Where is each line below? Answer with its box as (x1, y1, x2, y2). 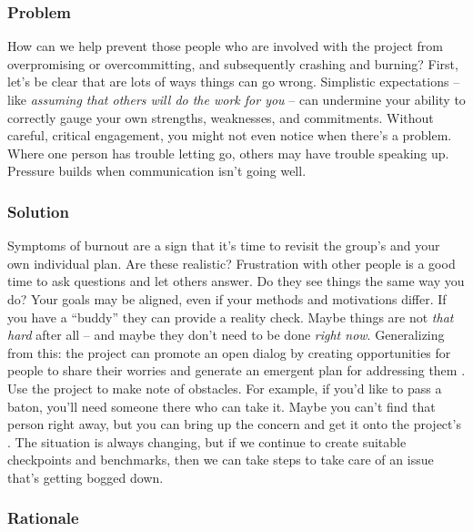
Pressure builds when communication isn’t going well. (7, 161, 307, 180)
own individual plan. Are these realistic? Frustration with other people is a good (7, 253, 456, 272)
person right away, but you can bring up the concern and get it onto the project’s (7, 414, 461, 434)
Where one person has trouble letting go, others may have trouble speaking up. (7, 143, 449, 162)
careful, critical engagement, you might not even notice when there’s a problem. (7, 126, 452, 145)
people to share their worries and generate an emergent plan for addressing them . (7, 361, 466, 380)
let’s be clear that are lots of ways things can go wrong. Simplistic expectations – (7, 72, 460, 91)
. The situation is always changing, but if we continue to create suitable (7, 432, 407, 451)
